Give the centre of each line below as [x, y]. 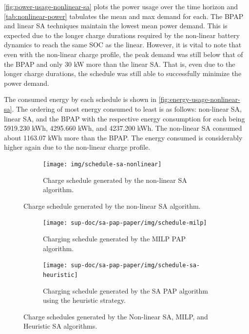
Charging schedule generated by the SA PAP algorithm [125, 290]
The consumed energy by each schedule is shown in [80, 99]
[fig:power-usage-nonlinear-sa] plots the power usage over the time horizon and [121, 6]
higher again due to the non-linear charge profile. [77, 147]
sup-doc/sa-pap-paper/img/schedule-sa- [135, 265]
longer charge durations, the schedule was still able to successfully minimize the [123, 73]
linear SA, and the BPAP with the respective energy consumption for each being [124, 118]
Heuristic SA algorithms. [60, 326]
